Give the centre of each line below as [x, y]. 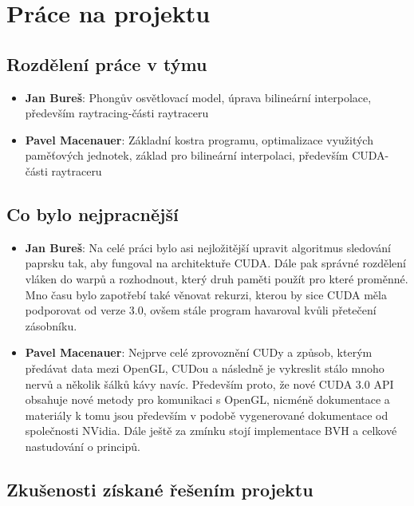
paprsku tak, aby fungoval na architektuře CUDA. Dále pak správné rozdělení [215, 263]
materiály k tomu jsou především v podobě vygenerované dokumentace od [207, 415]
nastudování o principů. [83, 446]
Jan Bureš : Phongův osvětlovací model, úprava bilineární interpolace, [198, 97]
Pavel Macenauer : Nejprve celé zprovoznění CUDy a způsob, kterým [199, 352]
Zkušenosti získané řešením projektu [160, 489]
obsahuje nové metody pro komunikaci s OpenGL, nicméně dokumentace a [207, 399]
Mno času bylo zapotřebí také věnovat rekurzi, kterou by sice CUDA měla [206, 294]
